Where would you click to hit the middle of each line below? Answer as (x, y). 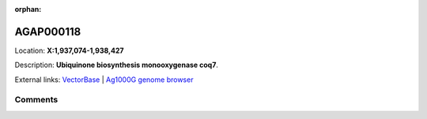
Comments (36, 100)
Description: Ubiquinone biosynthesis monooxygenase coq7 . (117, 65)
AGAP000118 (48, 32)
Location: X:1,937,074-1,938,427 (69, 50)
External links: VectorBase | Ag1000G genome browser (104, 80)
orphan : (28, 9)
